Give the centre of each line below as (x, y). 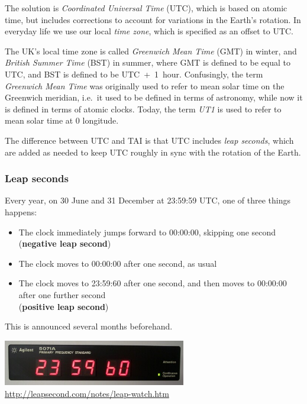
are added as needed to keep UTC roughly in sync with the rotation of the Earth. (153, 152)
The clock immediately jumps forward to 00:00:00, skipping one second (147, 232)
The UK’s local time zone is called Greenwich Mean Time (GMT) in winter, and (151, 51)
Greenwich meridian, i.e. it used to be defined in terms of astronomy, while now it (154, 97)
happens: (21, 211)
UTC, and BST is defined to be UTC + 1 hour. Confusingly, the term (134, 74)
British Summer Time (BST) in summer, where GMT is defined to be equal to (148, 62)
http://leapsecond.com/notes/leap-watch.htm (87, 393)
